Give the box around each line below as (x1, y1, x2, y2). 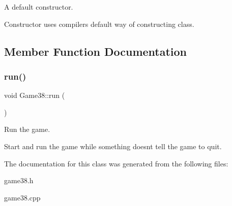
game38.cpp (4, 192, 41, 202)
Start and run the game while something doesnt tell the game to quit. (4, 141, 222, 151)
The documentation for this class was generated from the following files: (4, 158, 228, 168)
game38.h (4, 175, 34, 186)
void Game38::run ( (4, 90, 65, 100)
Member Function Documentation (4, 43, 187, 59)
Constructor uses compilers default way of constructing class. (4, 18, 194, 29)
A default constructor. (4, 2, 73, 12)
